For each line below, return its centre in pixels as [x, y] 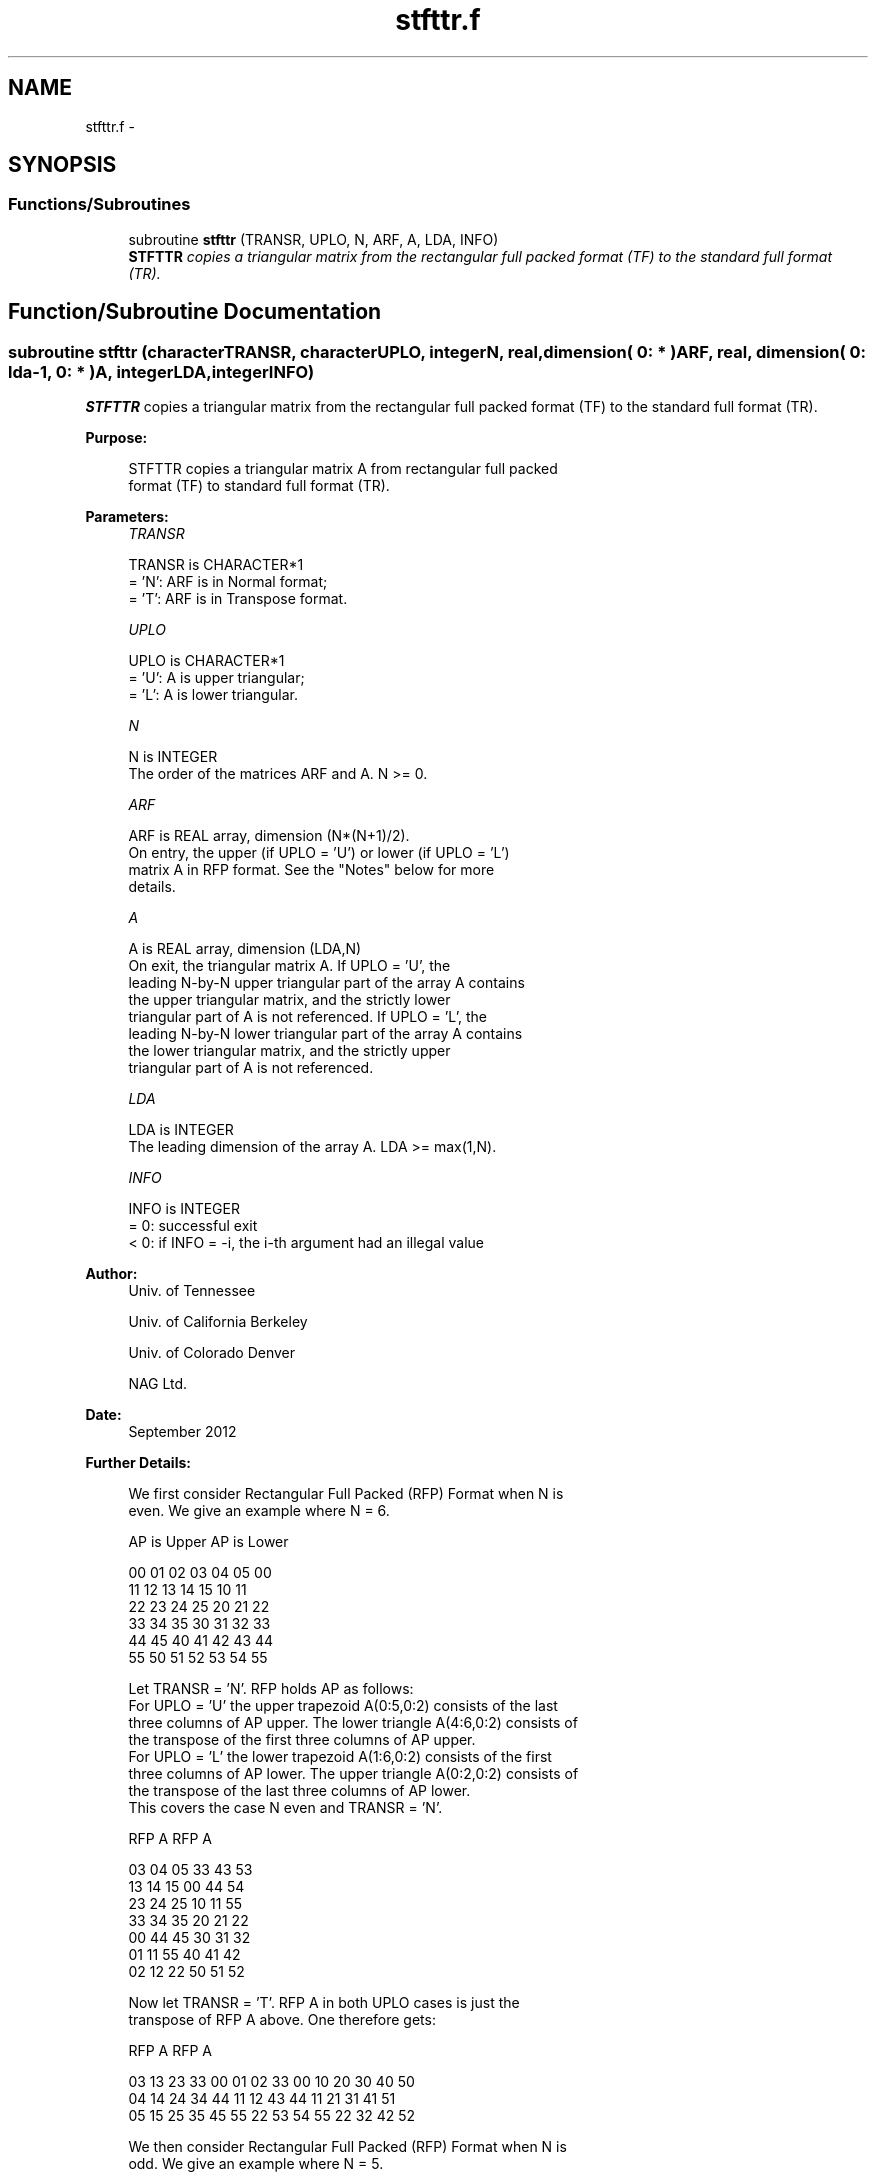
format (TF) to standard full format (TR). [259, 486]
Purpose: [116, 438]
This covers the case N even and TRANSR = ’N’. [285, 1808]
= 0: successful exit [193, 1226]
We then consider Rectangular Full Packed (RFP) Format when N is [347, 2147]
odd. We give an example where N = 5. [256, 2164]
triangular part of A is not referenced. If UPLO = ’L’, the [307, 1017]
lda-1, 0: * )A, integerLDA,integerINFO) [161, 371]
